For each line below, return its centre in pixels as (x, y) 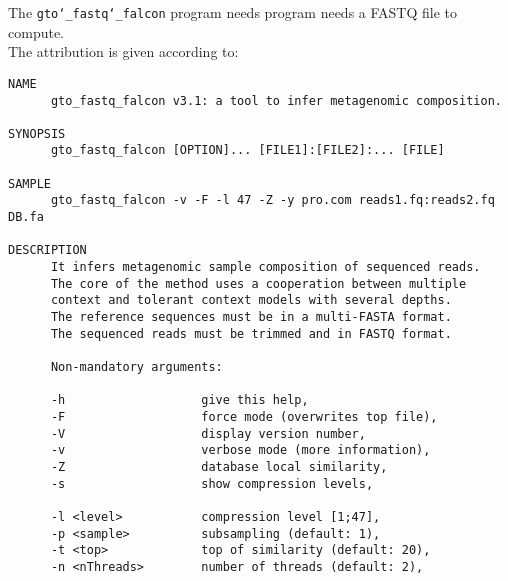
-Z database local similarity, (219, 466)
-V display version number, (208, 433)
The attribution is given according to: (123, 51)
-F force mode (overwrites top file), (244, 416)
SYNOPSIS (37, 133)
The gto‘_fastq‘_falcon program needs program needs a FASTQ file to (233, 12)
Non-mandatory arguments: (136, 367)
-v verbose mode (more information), (240, 450)
